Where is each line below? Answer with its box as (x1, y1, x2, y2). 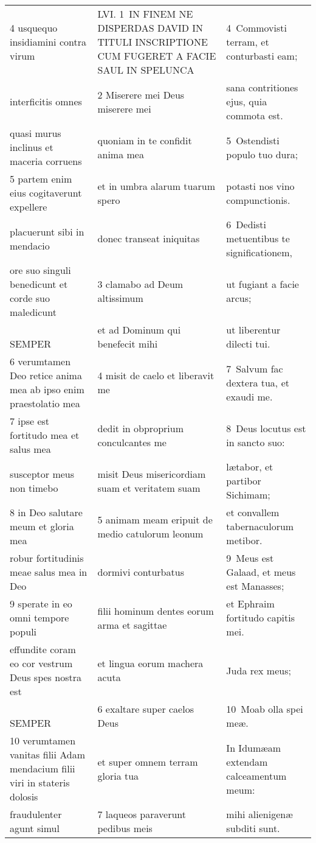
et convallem (226, 505, 280, 519)
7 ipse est (10, 414, 50, 428)
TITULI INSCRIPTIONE (97, 35, 208, 49)
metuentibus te (226, 231, 290, 245)
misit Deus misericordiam (97, 466, 206, 481)
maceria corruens (10, 154, 82, 168)
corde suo (10, 291, 50, 305)
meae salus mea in (10, 565, 88, 579)
